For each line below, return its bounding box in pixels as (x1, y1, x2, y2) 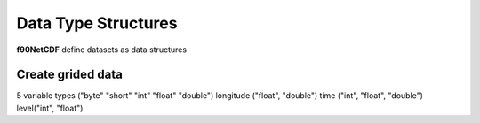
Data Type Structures (16, 13, 178, 33)
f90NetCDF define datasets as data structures (16, 44, 187, 55)
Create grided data (16, 67, 124, 82)
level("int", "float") (16, 103, 84, 113)
